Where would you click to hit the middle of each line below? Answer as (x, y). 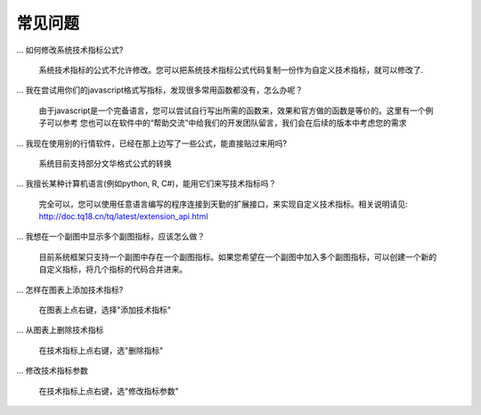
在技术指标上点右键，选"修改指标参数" (109, 391)
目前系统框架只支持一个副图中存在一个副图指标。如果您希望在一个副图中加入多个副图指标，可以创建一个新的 (237, 256)
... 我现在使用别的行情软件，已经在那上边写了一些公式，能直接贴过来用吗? (152, 143)
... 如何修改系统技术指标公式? (70, 50)
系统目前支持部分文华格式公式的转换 (105, 163)
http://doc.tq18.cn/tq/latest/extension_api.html (123, 216)
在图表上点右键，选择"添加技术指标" (105, 310)
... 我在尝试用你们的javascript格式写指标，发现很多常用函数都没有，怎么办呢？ (160, 90)
